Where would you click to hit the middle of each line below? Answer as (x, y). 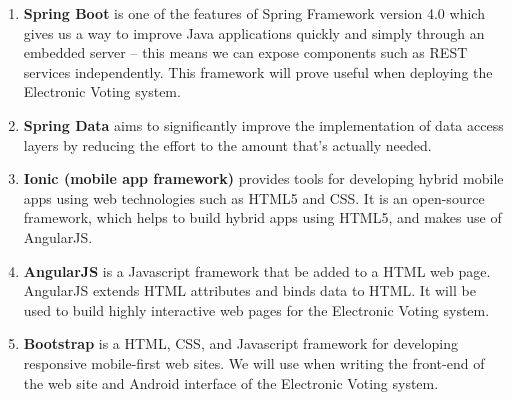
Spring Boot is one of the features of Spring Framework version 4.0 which (254, 13)
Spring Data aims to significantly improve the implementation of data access (263, 124)
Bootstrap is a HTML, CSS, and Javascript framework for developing (241, 343)
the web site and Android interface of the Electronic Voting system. (231, 382)
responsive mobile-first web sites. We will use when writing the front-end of (254, 362)
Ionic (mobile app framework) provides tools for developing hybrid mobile (263, 178)
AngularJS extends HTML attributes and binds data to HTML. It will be (249, 290)
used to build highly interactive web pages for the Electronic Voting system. (256, 309)
